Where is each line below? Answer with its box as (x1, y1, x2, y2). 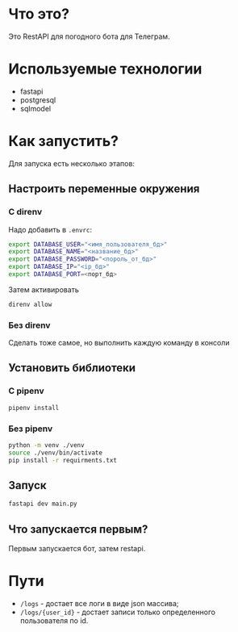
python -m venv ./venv (8, 441, 85, 449)
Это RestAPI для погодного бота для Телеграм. (8, 31, 171, 41)
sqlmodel (19, 103, 51, 113)
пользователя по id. (19, 615, 89, 626)
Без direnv (8, 320, 51, 331)
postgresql (19, 94, 56, 105)
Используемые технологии (8, 60, 203, 78)
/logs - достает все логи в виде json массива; (19, 598, 179, 608)
